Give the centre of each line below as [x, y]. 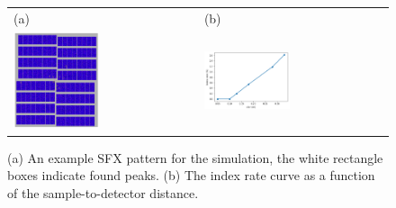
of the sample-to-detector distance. [103, 192]
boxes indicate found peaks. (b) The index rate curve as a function [191, 175]
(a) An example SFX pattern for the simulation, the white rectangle [195, 157]
